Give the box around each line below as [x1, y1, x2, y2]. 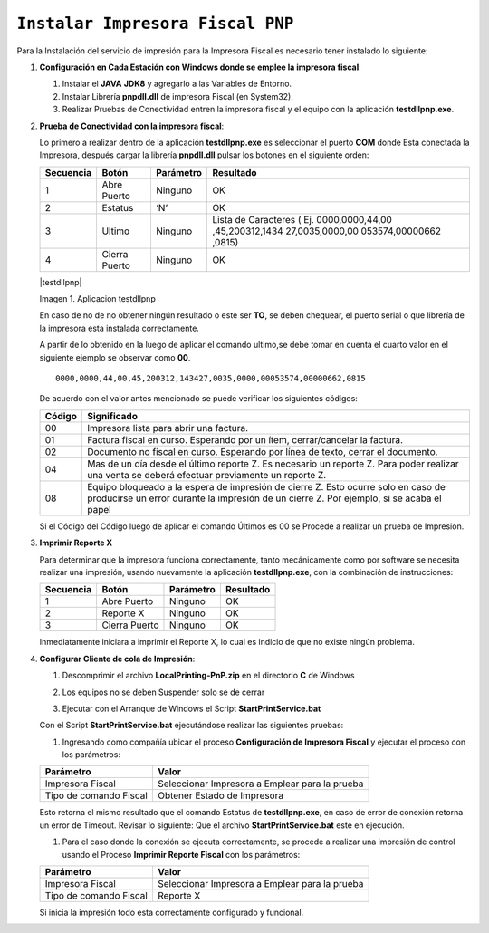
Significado [87, 409, 139, 422]
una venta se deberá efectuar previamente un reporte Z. [87, 468, 327, 481]
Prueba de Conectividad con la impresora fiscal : [39, 120, 225, 131]
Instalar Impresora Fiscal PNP [16, 14, 294, 34]
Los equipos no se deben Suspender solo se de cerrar [62, 687, 265, 697]
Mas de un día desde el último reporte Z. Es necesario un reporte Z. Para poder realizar [87, 457, 459, 470]
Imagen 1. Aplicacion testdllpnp [39, 293, 156, 304]
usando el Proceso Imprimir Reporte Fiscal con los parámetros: [62, 849, 301, 860]
